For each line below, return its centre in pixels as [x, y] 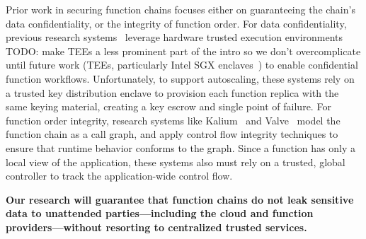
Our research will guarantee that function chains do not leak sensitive [180, 199]
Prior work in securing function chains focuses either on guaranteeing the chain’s [181, 9]
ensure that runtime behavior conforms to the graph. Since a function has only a [181, 147]
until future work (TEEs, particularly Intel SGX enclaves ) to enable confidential [182, 65]
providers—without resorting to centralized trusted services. [156, 227]
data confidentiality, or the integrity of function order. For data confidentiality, [176, 23]
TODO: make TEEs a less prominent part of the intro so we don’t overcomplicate [183, 51]
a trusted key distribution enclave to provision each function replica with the [172, 92]
